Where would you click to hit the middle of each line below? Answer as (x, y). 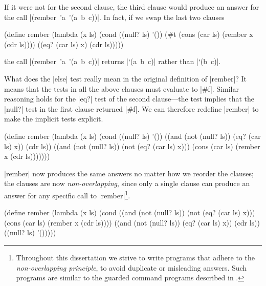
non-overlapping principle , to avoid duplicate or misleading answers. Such (131, 267)
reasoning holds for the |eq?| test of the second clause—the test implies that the (129, 99)
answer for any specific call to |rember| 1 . (67, 194)
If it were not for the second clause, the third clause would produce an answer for (132, 7)
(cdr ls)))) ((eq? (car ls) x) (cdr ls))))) (64, 44)
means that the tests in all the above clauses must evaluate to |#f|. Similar (121, 88)
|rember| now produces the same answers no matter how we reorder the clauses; (129, 173)
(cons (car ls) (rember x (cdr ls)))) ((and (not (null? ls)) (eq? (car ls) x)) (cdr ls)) (132, 222)
